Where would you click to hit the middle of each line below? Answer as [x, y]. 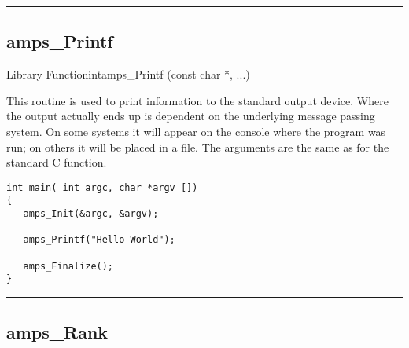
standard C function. [57, 162]
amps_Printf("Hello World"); [99, 240]
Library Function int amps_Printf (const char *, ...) [128, 74]
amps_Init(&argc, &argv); [91, 214]
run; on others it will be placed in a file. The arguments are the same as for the [198, 147]
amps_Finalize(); [68, 266]
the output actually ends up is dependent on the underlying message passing [191, 116]
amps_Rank [57, 332]
